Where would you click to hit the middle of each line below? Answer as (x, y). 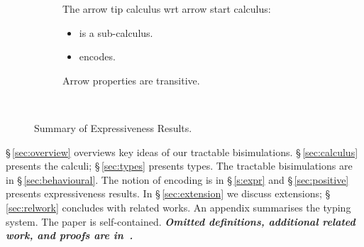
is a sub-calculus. (116, 32)
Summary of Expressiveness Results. (113, 127)
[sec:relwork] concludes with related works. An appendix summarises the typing (178, 207)
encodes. (97, 56)
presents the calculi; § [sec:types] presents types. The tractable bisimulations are (179, 166)
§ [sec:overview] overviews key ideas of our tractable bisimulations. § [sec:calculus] (182, 152)
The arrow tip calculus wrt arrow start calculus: (167, 9)
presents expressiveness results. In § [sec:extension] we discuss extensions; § (168, 193)
